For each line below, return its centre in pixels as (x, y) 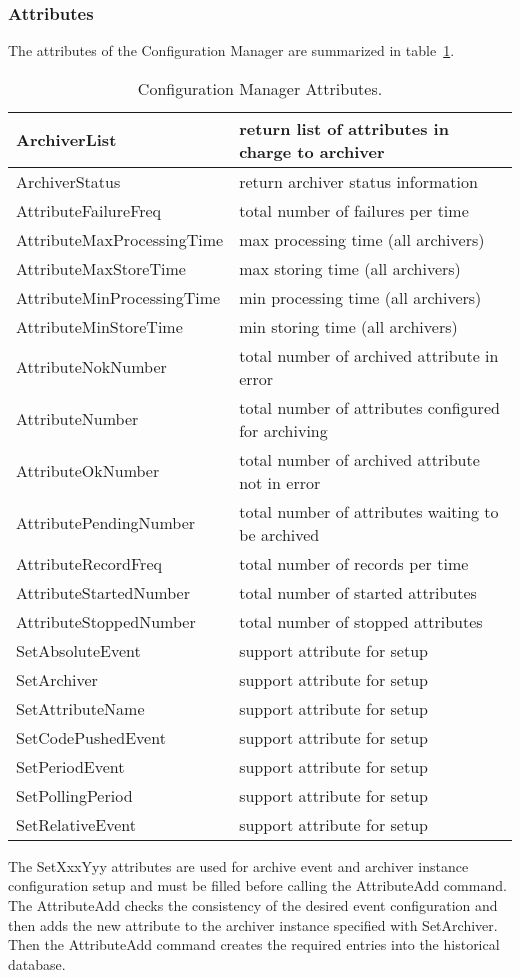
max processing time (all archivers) (362, 239)
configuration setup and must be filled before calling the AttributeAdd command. (257, 885)
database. (37, 963)
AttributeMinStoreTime (99, 326)
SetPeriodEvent (70, 766)
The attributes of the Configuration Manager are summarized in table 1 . (231, 50)
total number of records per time (354, 563)
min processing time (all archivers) (360, 297)
